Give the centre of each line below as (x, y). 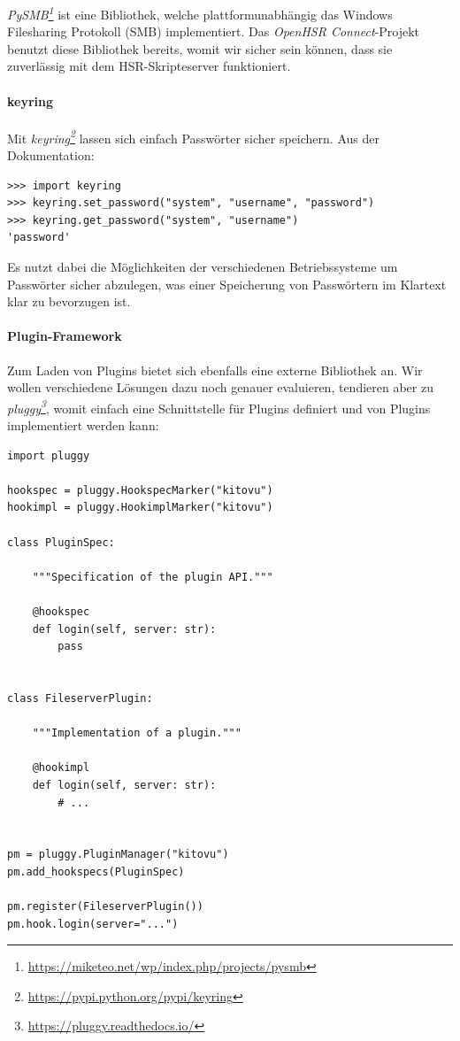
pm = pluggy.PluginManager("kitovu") (118, 855)
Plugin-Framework (65, 336)
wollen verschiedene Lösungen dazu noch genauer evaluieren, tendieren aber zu (220, 387)
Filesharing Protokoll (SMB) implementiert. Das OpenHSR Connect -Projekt (214, 31)
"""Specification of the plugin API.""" (153, 577)
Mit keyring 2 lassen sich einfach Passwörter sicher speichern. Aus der (193, 136)
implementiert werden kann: (83, 425)
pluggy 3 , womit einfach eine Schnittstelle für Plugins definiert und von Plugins (219, 406)
